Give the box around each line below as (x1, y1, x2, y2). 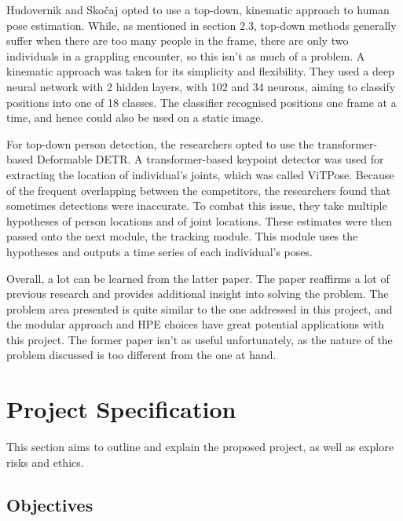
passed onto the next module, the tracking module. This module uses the (6, 228, 358, 244)
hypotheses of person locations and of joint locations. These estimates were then (6, 212, 393, 229)
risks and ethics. (6, 453, 84, 470)
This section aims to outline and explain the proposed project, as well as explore (6, 438, 394, 455)
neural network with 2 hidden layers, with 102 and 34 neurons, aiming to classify (6, 78, 396, 94)
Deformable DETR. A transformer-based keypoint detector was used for (36, 151, 384, 167)
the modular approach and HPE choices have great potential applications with (6, 316, 384, 332)
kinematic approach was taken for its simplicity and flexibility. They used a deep (6, 63, 394, 79)
